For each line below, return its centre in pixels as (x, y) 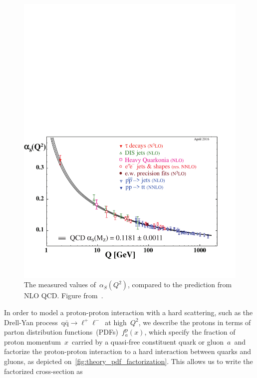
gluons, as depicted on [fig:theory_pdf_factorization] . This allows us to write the (128, 361)
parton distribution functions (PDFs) (61, 332)
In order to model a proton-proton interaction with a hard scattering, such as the (128, 312)
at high (116, 322)
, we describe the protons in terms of (195, 322)
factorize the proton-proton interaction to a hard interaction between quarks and (128, 351)
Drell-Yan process (31, 322)
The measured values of (60, 284)
